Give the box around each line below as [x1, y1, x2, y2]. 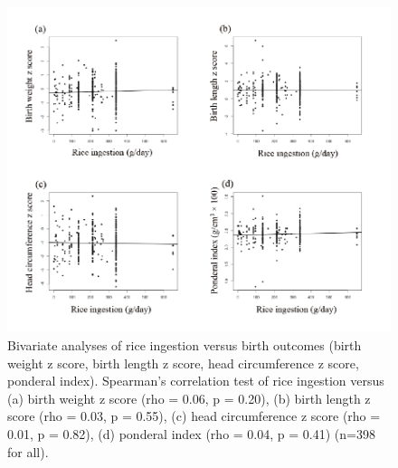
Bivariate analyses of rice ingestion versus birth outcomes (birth [7, 336, 362, 355]
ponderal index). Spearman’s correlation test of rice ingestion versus [7, 371, 384, 390]
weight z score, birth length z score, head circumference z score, [7, 353, 359, 372]
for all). [7, 442, 49, 461]
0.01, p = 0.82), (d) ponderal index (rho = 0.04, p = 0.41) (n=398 [7, 425, 375, 444]
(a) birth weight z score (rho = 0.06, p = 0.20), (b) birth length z [7, 388, 371, 407]
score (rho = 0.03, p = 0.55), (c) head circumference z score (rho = [7, 406, 381, 425]
